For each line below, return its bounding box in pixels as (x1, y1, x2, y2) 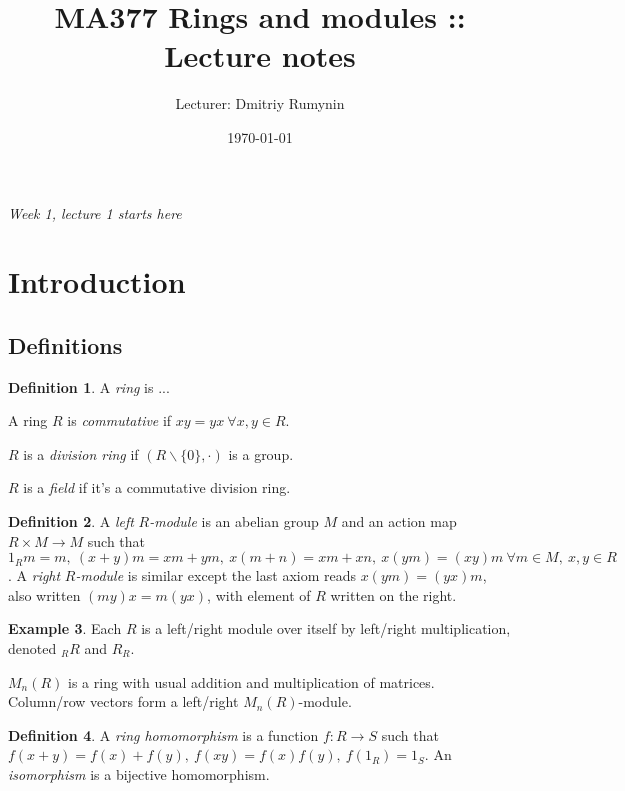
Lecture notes (164, 35, 356, 76)
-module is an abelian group (149, 511, 319, 532)
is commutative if (67, 410, 172, 431)
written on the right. (330, 584, 457, 605)
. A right (8, 565, 61, 586)
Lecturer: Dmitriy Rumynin (175, 93, 345, 114)
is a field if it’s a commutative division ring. (23, 477, 291, 498)
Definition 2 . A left (8, 511, 134, 532)
